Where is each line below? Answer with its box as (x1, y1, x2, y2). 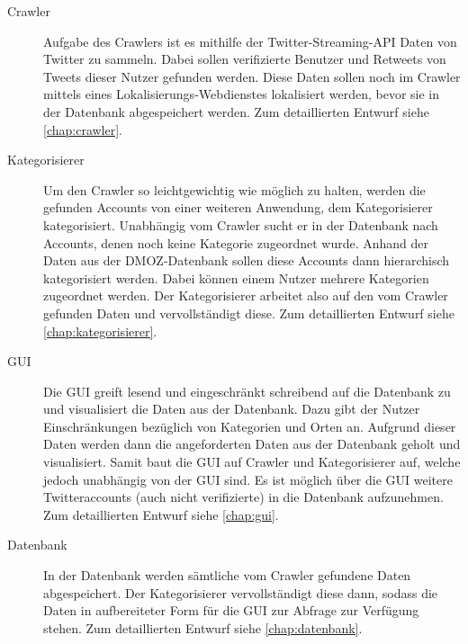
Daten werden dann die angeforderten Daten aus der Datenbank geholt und (43, 434, 461, 453)
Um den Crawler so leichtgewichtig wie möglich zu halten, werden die (43, 180, 426, 199)
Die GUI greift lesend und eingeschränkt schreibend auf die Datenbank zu (43, 381, 451, 400)
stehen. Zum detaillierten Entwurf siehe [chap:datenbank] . (43, 618, 363, 637)
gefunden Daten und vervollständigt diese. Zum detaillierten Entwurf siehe (43, 303, 454, 322)
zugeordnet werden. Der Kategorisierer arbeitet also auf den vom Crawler (43, 286, 448, 305)
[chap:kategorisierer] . (43, 321, 157, 340)
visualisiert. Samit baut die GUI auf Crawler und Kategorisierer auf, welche (43, 452, 461, 471)
